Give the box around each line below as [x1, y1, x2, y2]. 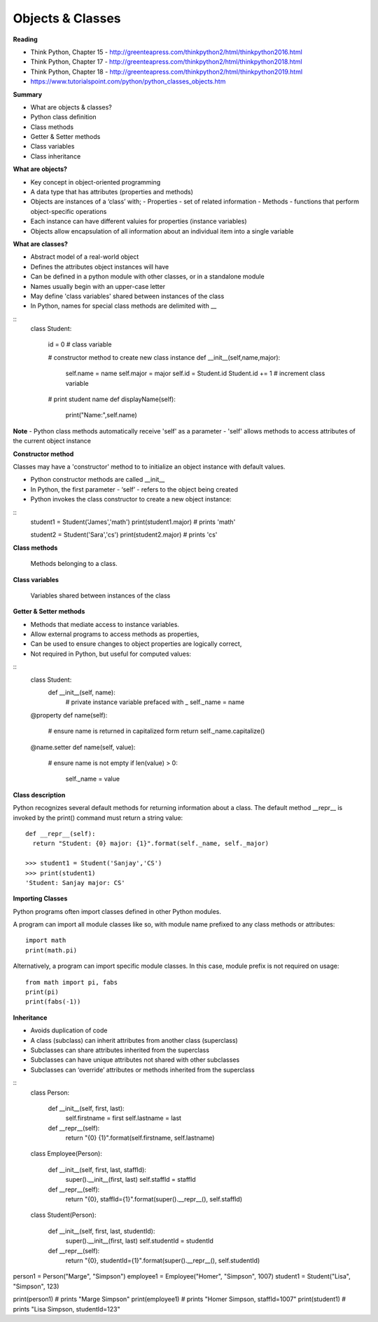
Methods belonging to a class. [30, 560, 118, 568]
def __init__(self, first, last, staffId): [48, 1165, 147, 1174]
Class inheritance [30, 151, 81, 161]
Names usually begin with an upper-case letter [30, 282, 166, 290]
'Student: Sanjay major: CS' [25, 879, 125, 886]
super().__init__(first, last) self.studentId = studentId [65, 1236, 213, 1245]
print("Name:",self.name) [65, 411, 137, 419]
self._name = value [65, 775, 120, 783]
